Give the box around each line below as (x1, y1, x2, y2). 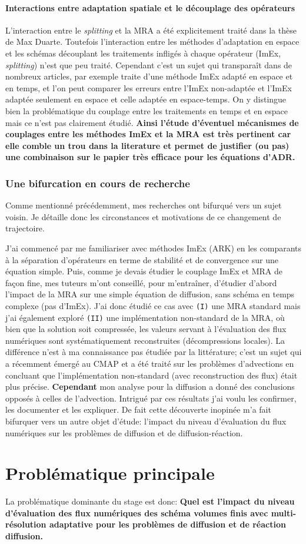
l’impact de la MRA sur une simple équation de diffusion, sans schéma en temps (5, 288, 295, 300)
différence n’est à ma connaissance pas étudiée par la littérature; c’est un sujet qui (5, 346, 302, 358)
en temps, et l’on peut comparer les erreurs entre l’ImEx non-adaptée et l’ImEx (5, 81, 292, 94)
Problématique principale (5, 461, 215, 485)
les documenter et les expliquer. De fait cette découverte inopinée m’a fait (5, 403, 271, 416)
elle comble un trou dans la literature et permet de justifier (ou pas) (5, 139, 290, 151)
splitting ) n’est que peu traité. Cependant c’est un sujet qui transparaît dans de (5, 58, 292, 71)
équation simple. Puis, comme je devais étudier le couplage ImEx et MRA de (5, 265, 282, 277)
